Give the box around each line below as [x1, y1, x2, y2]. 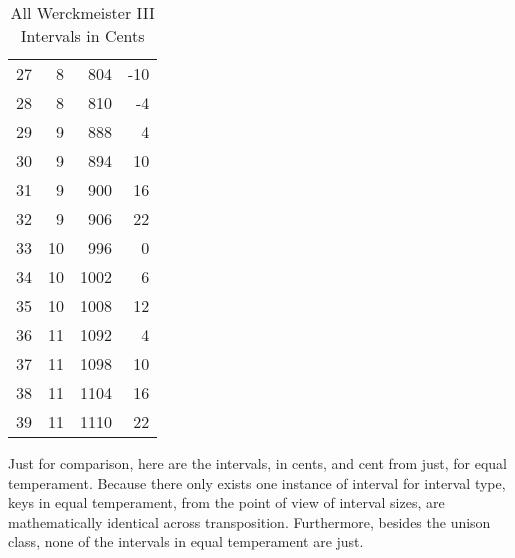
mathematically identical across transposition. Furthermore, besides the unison [8, 511, 491, 532]
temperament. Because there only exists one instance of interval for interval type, [8, 472, 506, 493]
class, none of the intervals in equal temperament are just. [8, 531, 364, 552]
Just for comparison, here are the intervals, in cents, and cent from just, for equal [8, 453, 508, 473]
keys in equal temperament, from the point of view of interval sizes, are [8, 492, 445, 513]
